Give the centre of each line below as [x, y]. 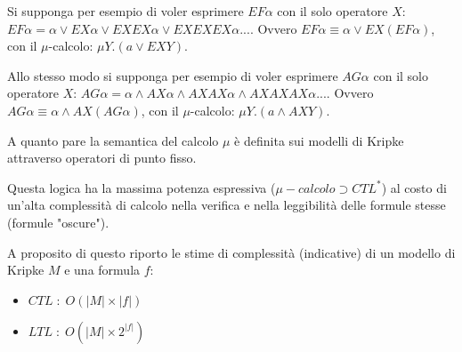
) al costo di [414, 187]
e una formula [102, 270]
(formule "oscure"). [58, 222]
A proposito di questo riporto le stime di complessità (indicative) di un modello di [231, 252]
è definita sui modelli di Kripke [319, 140]
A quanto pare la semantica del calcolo [113, 140]
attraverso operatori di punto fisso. [102, 158]
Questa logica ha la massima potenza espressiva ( [142, 187]
